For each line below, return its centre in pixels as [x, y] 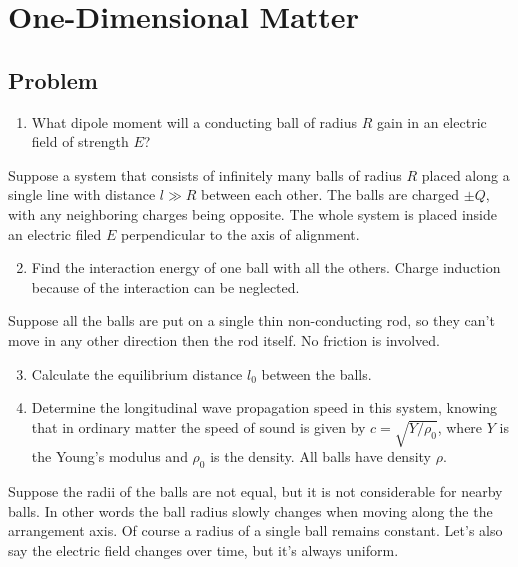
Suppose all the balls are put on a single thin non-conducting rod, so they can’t [251, 320]
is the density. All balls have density [321, 456]
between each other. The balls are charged [330, 194]
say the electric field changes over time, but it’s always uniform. [203, 550]
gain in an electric [432, 121]
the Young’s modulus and [109, 456]
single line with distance [82, 194]
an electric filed [55, 233]
